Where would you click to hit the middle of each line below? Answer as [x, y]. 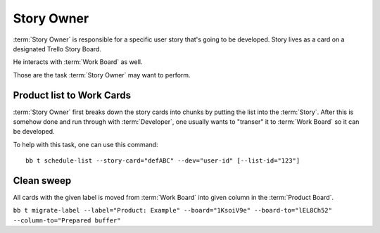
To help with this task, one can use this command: [85, 144]
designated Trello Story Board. [57, 49]
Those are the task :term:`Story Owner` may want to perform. [102, 75]
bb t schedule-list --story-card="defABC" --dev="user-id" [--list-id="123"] [163, 161]
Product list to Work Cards [72, 95]
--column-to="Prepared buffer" [67, 220]
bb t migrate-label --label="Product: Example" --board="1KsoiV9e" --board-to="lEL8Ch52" [172, 210]
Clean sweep [42, 181]
